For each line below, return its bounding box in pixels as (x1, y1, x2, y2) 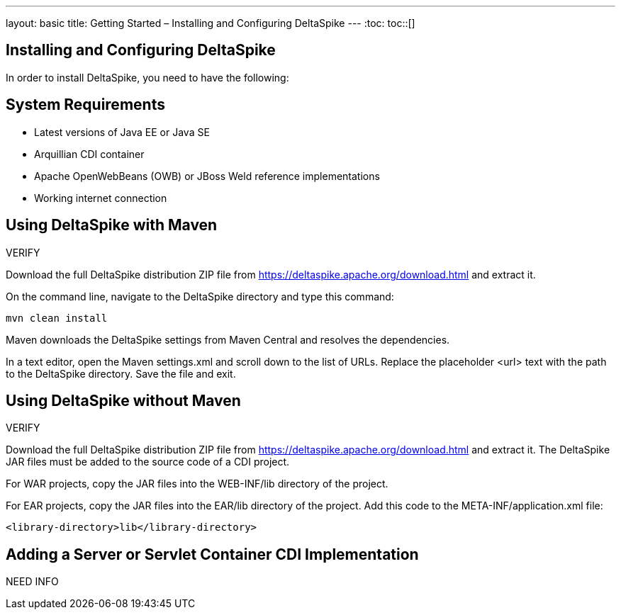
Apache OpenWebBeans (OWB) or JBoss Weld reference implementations (34, 169, 380, 182)
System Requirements (6, 96, 165, 114)
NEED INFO (6, 575, 59, 588)
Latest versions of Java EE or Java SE (34, 125, 210, 138)
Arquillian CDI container (34, 147, 145, 160)
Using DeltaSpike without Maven (6, 391, 241, 410)
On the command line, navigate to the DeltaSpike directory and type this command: (6, 290, 394, 303)
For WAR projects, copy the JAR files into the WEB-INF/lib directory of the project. (6, 478, 388, 490)
